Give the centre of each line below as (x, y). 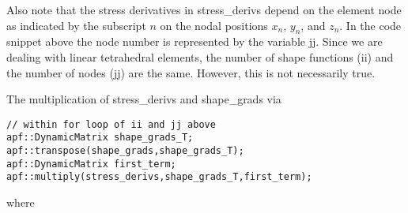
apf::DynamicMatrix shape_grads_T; (100, 138)
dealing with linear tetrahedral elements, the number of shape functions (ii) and (200, 56)
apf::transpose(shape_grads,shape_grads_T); (125, 151)
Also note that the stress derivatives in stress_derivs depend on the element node (204, 9)
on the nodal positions (214, 25)
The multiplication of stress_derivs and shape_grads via (144, 99)
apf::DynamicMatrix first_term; (91, 164)
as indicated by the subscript (76, 25)
